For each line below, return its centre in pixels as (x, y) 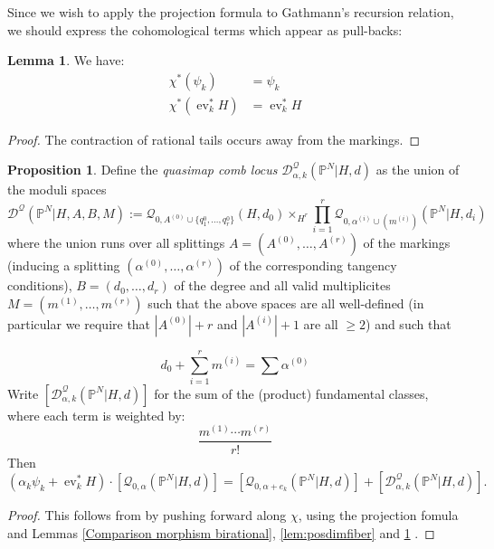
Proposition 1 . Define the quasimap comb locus (142, 170)
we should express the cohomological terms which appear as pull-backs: (205, 29)
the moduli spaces (57, 189)
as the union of (418, 170)
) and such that (408, 323)
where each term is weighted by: (96, 415)
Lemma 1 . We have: (66, 60)
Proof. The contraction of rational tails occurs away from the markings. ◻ (214, 139)
